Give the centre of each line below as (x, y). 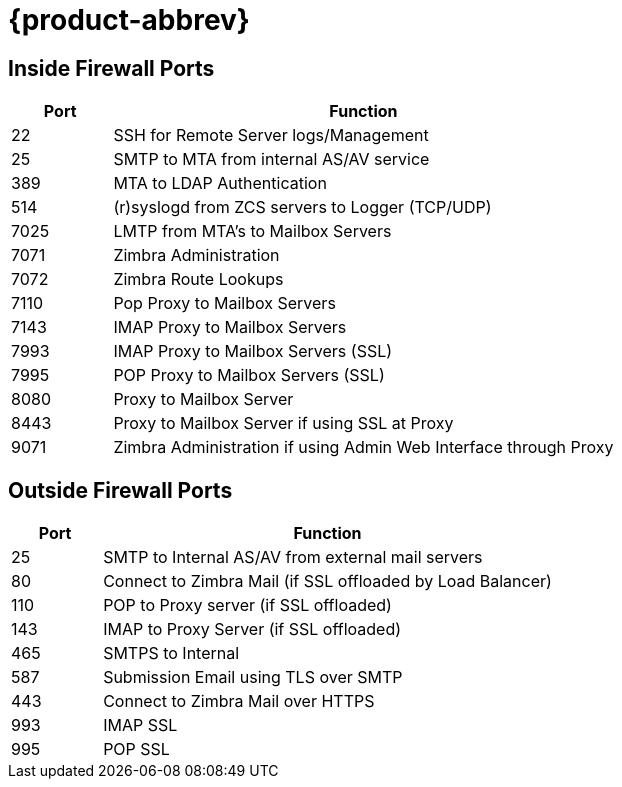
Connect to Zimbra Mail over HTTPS (239, 701)
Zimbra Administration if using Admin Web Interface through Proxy (363, 447)
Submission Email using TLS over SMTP (253, 677)
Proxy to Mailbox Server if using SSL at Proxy (283, 423)
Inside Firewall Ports (111, 68)
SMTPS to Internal (171, 653)
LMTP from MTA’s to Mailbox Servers (252, 231)
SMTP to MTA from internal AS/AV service (271, 159)
